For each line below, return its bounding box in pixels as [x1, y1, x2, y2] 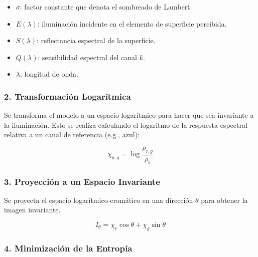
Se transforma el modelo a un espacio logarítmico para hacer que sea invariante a [4, 110, 254, 120]
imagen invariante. [4, 204, 61, 215]
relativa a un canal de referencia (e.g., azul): [4, 129, 140, 140]
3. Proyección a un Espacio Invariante [4, 175, 160, 187]
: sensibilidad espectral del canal [38, 52, 137, 62]
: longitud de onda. [20, 69, 78, 79]
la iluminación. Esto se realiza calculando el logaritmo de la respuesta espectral [4, 119, 247, 130]
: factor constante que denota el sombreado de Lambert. [20, 2, 192, 12]
